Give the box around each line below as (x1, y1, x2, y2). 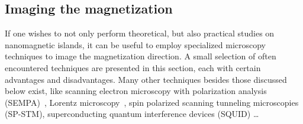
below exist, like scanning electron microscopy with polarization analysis (5, 85, 267, 97)
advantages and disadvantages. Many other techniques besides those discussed (5, 73, 287, 85)
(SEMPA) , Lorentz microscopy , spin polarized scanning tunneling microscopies (5, 96, 299, 108)
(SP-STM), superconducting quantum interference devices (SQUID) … (5, 108, 259, 120)
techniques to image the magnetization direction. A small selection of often (5, 50, 276, 62)
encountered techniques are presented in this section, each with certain (5, 61, 261, 73)
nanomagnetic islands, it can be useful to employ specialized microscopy (5, 38, 266, 51)
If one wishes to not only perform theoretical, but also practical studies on (5, 27, 275, 39)
